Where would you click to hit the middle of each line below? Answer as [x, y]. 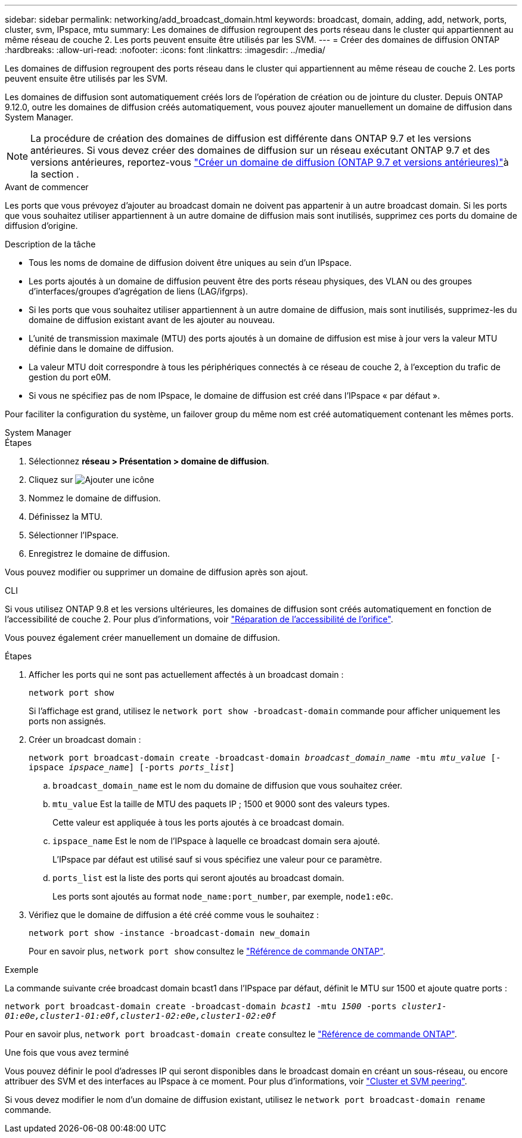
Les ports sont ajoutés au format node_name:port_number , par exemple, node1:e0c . [223, 896]
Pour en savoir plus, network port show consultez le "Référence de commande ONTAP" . [207, 951]
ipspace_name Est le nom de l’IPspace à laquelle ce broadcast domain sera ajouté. [216, 841]
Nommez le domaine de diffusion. [95, 498]
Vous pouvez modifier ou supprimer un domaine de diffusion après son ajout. [156, 572]
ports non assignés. [67, 721]
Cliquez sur [51, 480]
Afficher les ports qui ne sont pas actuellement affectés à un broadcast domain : [186, 675]
